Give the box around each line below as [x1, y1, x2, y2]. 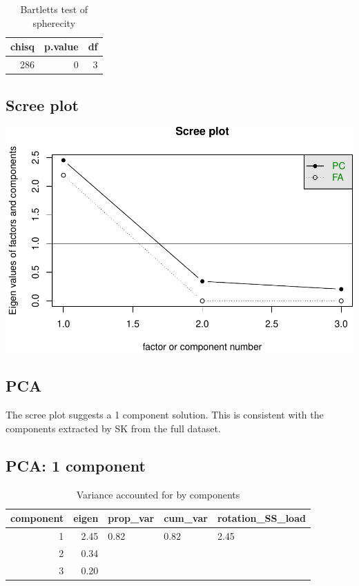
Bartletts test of [20, 2, 88, 16]
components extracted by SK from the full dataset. [6, 421, 221, 435]
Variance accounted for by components [76, 487, 240, 501]
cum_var [164, 511, 208, 525]
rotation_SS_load [217, 511, 306, 525]
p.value [43, 39, 79, 54]
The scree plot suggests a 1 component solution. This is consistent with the [6, 407, 324, 422]
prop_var [108, 511, 155, 525]
